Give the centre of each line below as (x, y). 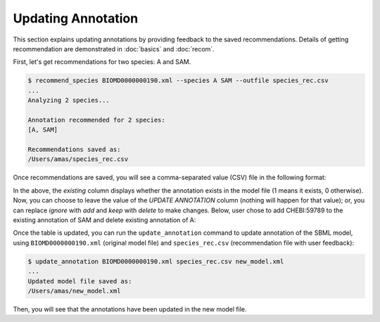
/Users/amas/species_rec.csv (78, 159)
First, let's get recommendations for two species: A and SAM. (102, 62)
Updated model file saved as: (80, 281)
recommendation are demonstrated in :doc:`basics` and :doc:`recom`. (114, 49)
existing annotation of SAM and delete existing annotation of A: (104, 220)
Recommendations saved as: (74, 150)
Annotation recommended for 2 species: (96, 120)
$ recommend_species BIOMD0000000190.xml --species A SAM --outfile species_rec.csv (178, 80)
